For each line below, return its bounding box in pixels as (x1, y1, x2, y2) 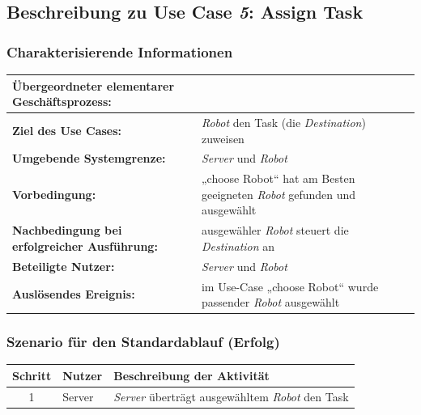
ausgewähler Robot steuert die (201, 222, 349, 239)
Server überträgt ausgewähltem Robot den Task (113, 387, 349, 404)
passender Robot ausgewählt (201, 294, 340, 311)
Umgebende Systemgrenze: (12, 150, 166, 167)
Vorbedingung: (12, 185, 96, 202)
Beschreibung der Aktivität (113, 366, 270, 383)
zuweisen (201, 129, 245, 146)
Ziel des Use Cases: (12, 121, 122, 138)
